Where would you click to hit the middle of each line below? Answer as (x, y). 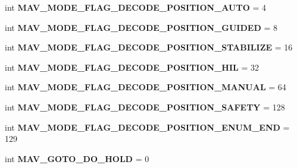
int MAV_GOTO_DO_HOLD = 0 (77, 158)
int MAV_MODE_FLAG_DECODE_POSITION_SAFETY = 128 (145, 107)
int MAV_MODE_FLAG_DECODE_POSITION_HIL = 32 (132, 67)
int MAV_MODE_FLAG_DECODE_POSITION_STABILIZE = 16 (149, 47)
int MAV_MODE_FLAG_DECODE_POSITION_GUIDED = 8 (141, 27)
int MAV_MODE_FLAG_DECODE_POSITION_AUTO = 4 (135, 7)
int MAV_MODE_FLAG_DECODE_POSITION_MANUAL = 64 (146, 87)
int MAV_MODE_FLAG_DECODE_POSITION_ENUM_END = (147, 127)
